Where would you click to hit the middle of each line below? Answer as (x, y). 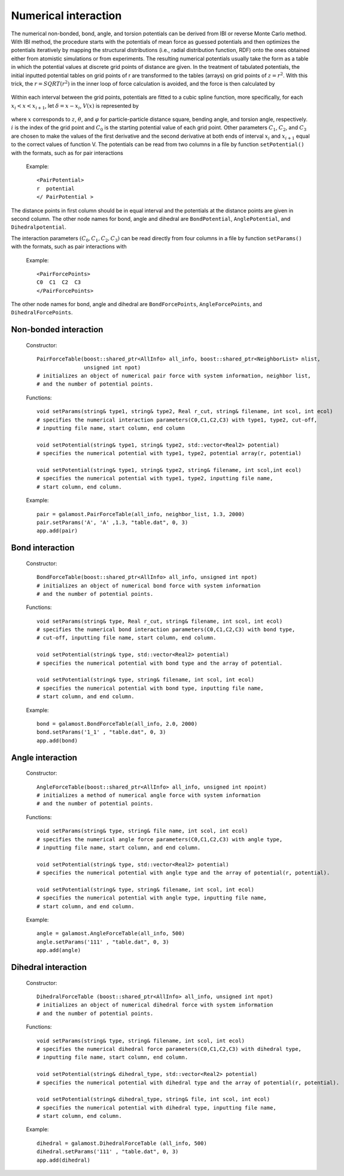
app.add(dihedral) (64, 1160)
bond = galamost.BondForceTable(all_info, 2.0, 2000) (117, 724)
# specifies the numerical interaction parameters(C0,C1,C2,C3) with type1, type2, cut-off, (177, 420)
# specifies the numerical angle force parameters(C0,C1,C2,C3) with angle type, (160, 839)
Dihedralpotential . (39, 227)
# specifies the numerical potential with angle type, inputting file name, (152, 898)
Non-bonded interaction (57, 330)
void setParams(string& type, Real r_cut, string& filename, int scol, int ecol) (160, 621)
